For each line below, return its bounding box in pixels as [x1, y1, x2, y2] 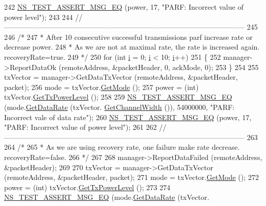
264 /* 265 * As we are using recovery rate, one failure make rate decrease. [4, 142, 240, 152]
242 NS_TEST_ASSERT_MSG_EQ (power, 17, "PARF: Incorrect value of [4, 2, 243, 12]
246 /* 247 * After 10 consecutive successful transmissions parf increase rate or [4, 31, 253, 42]
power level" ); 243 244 [4, 11, 73, 22]
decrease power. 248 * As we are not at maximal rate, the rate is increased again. [4, 41, 260, 52]
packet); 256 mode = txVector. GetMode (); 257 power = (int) [4, 81, 199, 92]
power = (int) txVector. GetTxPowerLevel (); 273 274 [4, 181, 171, 192]
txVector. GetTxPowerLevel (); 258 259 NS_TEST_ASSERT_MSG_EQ [4, 91, 232, 102]
